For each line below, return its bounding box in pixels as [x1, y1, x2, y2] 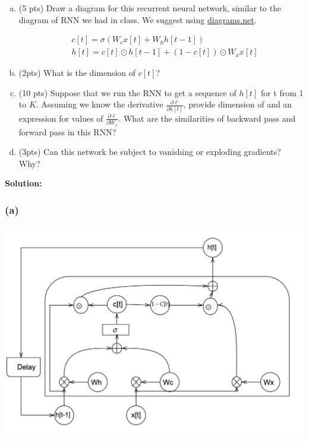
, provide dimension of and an [183, 98, 292, 110]
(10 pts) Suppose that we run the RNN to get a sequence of [18, 86, 237, 99]
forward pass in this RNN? [18, 125, 116, 138]
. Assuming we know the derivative [36, 98, 163, 110]
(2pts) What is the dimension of [18, 66, 136, 79]
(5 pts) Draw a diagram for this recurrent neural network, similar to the [18, 2, 282, 14]
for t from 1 [260, 86, 304, 99]
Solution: [5, 177, 42, 189]
